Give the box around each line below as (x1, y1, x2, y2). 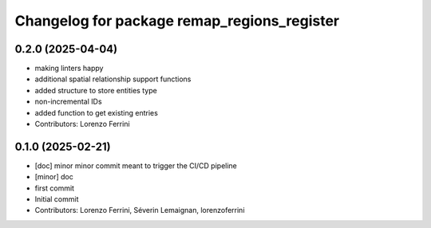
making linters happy (34, 64, 104, 73)
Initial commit (34, 195, 79, 204)
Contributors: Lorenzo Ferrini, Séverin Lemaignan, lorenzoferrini (34, 206, 245, 215)
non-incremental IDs (34, 96, 103, 107)
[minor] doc (34, 172, 73, 182)
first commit (34, 183, 75, 193)
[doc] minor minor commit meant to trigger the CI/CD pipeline (34, 160, 237, 171)
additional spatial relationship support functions (34, 74, 192, 84)
